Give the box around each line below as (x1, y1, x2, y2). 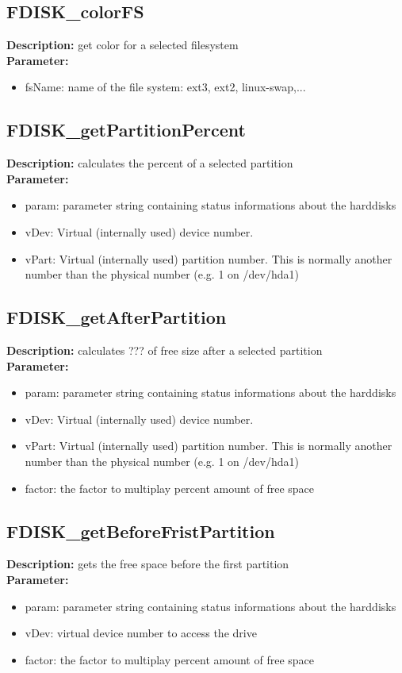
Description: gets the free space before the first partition (6, 556, 289, 572)
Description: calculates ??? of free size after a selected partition (6, 341, 323, 358)
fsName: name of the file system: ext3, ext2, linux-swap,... (25, 79, 306, 95)
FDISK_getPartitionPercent (6, 117, 246, 142)
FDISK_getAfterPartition (6, 305, 227, 329)
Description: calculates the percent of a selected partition (6, 155, 293, 171)
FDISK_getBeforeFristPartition (6, 518, 275, 543)
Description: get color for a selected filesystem (6, 37, 239, 53)
